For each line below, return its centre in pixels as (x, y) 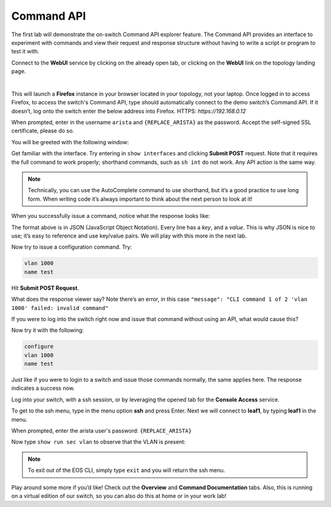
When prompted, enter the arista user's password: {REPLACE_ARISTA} (102, 430)
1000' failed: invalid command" (60, 308)
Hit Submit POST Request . (45, 288)
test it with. (25, 52)
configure (39, 346)
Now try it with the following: (48, 330)
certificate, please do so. (43, 131)
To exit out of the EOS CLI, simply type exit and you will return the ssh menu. (127, 470)
